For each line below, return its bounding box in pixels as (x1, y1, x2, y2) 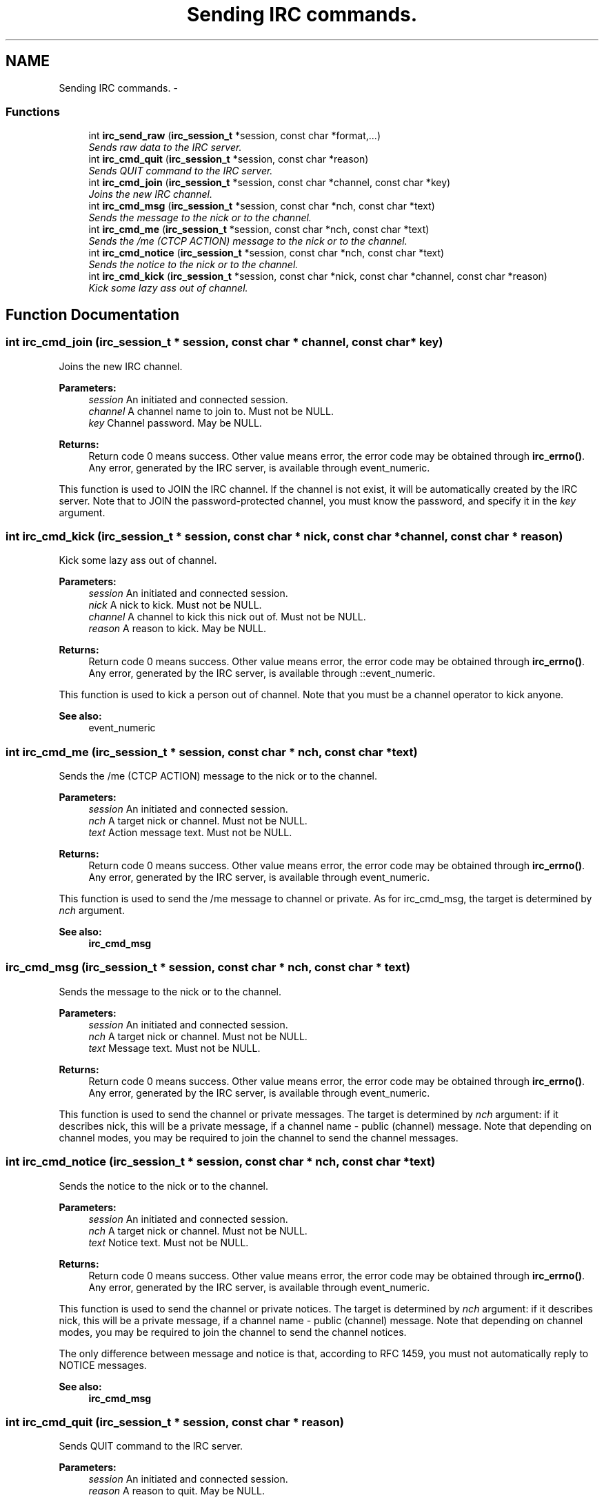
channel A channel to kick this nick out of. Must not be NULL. (88, 611, 366, 623)
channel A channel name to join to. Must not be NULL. (88, 405, 334, 417)
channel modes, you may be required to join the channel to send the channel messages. (59, 1131, 459, 1144)
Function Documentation (6, 305, 179, 323)
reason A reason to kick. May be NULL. (88, 622, 266, 635)
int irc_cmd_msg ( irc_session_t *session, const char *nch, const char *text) (88, 200, 435, 212)
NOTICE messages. (59, 1359, 147, 1371)
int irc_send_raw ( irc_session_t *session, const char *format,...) (88, 130, 381, 142)
